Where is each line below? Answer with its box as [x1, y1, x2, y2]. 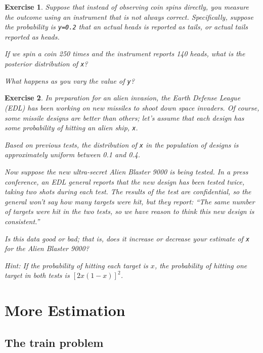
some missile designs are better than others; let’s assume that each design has [5, 112, 244, 123]
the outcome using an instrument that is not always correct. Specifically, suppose [5, 11, 253, 22]
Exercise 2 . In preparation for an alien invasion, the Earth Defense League [5, 92, 241, 103]
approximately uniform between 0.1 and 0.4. [5, 149, 141, 160]
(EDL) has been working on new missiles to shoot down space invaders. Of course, [5, 102, 259, 113]
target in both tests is [5, 270, 70, 280]
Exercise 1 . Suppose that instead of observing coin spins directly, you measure [5, 2, 249, 12]
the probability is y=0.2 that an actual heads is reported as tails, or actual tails [5, 21, 248, 32]
